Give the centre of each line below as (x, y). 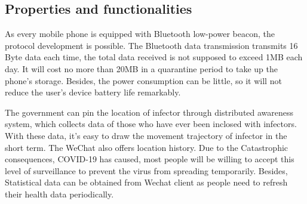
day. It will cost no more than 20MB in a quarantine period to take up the (141, 68)
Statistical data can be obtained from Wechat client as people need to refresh (146, 182)
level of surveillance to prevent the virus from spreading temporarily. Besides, (146, 170)
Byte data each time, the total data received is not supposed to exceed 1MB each (154, 57)
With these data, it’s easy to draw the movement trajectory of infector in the (146, 135)
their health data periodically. (59, 194)
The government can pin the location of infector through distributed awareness (149, 112)
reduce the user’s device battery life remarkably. (93, 92)
